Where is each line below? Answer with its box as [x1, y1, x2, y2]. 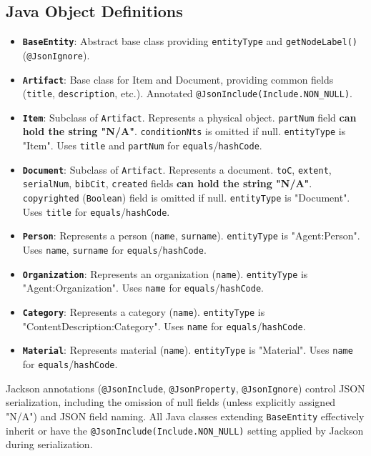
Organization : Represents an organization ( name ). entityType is [22, 266, 308, 281]
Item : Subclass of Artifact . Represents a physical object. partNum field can [22, 109, 357, 124]
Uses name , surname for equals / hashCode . [22, 242, 207, 257]
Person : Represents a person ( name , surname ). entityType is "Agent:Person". [22, 228, 360, 243]
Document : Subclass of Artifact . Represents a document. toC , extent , [22, 162, 332, 177]
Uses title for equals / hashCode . [22, 204, 170, 219]
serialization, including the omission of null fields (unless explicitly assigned [6, 395, 336, 410]
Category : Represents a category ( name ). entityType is [22, 304, 265, 319]
